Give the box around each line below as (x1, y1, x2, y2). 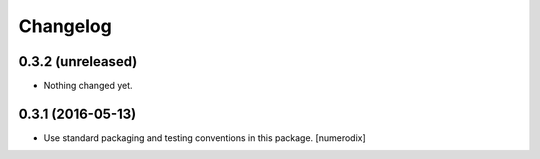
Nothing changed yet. (43, 80, 134, 92)
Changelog (18, 15, 112, 37)
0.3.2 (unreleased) (18, 53, 138, 70)
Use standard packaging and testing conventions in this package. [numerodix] (43, 131, 367, 144)
